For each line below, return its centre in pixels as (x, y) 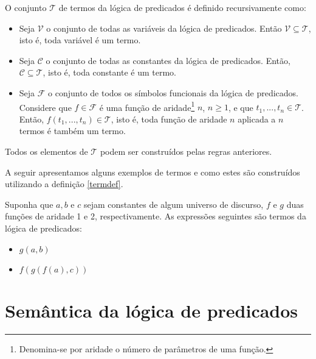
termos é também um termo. (72, 131)
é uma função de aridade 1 (147, 106)
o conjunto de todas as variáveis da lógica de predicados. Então (164, 28)
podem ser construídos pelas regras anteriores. (186, 151)
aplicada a (257, 119)
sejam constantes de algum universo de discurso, (173, 204)
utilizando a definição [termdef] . (64, 184)
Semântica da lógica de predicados (152, 310)
